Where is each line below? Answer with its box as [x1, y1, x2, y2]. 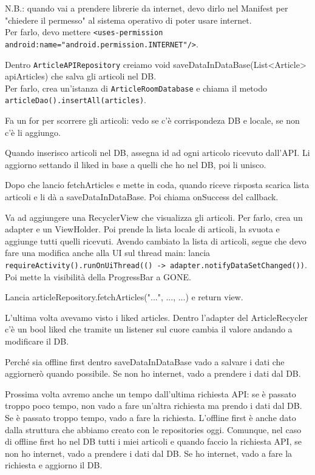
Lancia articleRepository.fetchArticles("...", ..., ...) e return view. [5, 291, 243, 303]
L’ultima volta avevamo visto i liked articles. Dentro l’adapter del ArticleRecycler [5, 311, 308, 323]
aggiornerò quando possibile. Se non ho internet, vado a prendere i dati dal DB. [5, 367, 301, 380]
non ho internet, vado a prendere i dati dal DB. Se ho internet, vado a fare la [5, 446, 293, 459]
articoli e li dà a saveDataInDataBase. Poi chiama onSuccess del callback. [5, 190, 279, 203]
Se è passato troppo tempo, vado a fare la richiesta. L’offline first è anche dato [5, 411, 296, 423]
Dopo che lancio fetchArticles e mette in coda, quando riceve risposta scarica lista [5, 178, 310, 191]
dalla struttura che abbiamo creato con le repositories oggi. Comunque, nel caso [5, 423, 302, 436]
